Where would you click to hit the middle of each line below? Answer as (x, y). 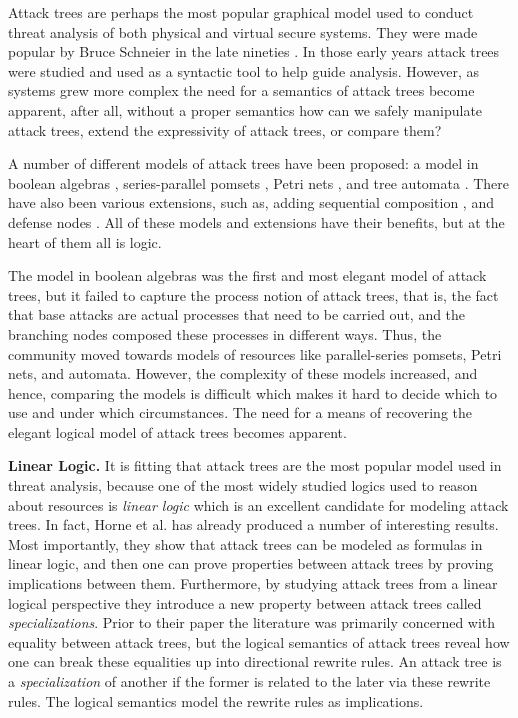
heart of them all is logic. (85, 241)
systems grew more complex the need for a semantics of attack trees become (241, 90)
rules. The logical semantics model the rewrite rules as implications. (216, 700)
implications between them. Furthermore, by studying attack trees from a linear (253, 583)
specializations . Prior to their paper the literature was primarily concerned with (252, 622)
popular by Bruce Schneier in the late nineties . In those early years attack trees (254, 51)
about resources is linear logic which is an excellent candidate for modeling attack (258, 504)
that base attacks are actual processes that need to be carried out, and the (237, 314)
